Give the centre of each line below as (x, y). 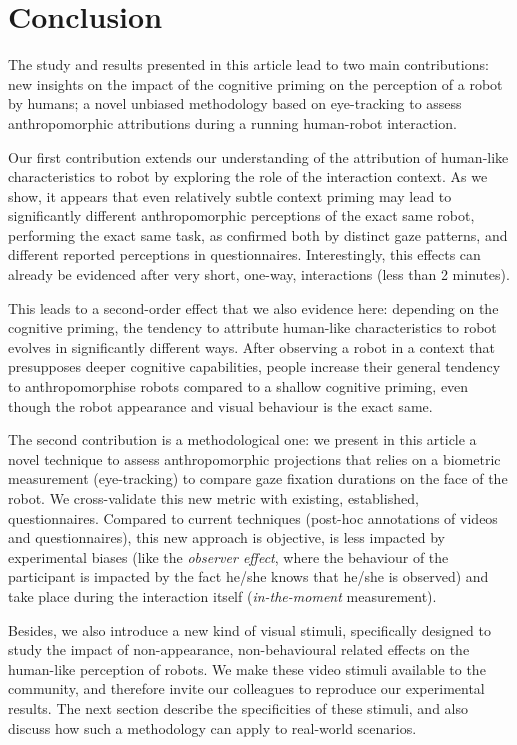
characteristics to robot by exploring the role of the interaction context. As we (248, 176)
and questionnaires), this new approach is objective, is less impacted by (226, 537)
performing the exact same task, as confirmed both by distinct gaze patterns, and (258, 234)
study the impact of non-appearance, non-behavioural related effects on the (239, 649)
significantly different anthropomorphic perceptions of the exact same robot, (241, 215)
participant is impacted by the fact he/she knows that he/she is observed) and (248, 576)
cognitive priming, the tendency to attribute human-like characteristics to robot (252, 327)
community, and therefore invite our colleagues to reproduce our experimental (246, 688)
